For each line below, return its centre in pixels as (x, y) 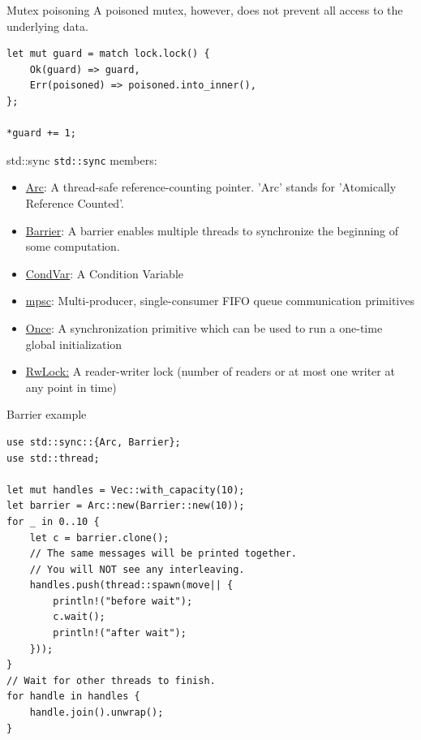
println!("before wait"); (123, 601)
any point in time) (71, 387)
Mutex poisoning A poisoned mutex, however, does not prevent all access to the (205, 10)
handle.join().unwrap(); (97, 713)
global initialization (74, 344)
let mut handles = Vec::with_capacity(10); (126, 490)
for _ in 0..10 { (53, 521)
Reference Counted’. (75, 203)
